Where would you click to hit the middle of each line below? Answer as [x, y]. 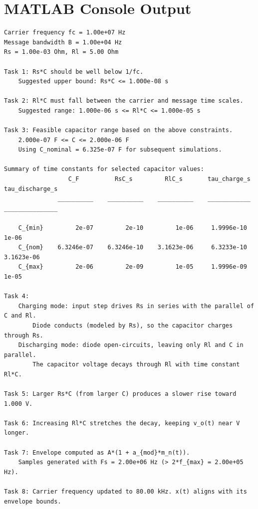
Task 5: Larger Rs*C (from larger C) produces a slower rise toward [120, 394]
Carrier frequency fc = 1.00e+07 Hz [65, 33]
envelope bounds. [33, 501]
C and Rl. [20, 316]
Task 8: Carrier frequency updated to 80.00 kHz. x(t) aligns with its [126, 492]
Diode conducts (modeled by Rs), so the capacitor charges [133, 325]
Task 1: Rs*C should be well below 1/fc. [74, 72]
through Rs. [24, 335]
